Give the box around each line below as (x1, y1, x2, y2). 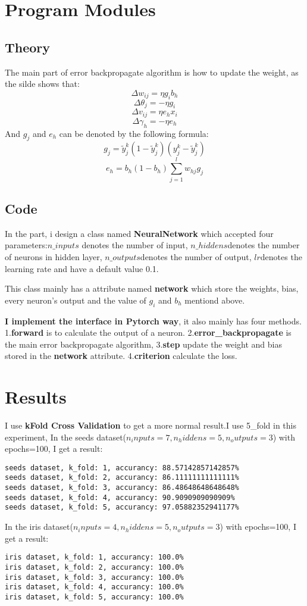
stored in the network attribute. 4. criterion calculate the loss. (5, 349, 237, 362)
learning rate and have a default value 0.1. (5, 262, 159, 274)
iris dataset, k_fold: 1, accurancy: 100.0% (5, 553, 184, 562)
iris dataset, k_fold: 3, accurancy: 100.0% (5, 573, 184, 582)
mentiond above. (184, 293, 245, 306)
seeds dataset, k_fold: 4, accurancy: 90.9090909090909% (5, 493, 235, 502)
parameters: (5, 239, 48, 251)
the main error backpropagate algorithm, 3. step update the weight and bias (5, 338, 282, 350)
